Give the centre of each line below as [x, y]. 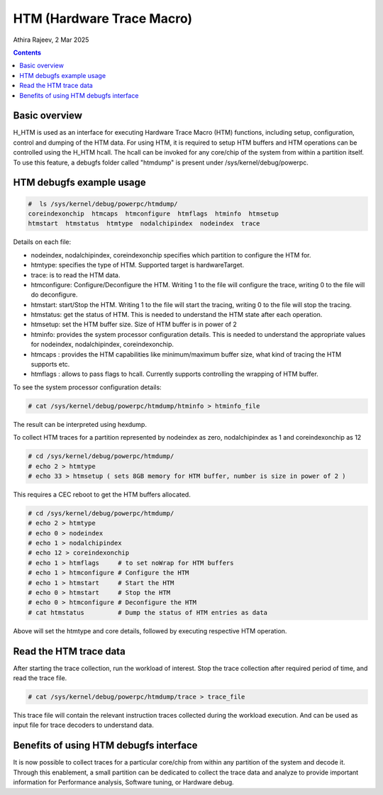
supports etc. [50, 365]
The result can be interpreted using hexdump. [80, 424]
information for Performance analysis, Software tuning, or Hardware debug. [123, 782]
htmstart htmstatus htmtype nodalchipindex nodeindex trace [144, 224]
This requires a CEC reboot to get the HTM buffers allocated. [102, 494]
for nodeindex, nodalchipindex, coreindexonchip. [102, 345]
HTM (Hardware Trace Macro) [103, 18]
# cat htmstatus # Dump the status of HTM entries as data [148, 612]
